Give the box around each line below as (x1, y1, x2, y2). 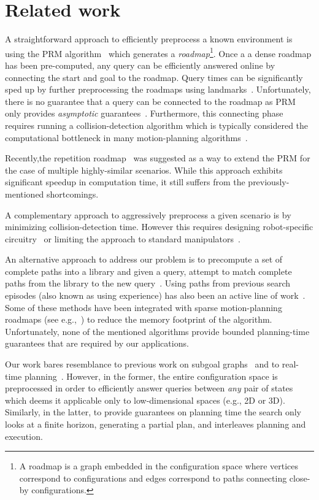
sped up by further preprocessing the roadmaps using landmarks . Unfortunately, (5, 83, 311, 96)
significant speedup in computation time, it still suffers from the (5, 175, 245, 188)
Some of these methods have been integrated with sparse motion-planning (5, 301, 282, 313)
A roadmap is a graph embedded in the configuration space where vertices (19, 460, 299, 472)
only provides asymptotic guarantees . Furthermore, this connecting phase (5, 107, 283, 120)
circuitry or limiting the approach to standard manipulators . (5, 232, 240, 245)
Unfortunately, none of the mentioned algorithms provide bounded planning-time (5, 325, 310, 337)
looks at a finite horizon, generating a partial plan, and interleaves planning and (5, 418, 306, 430)
